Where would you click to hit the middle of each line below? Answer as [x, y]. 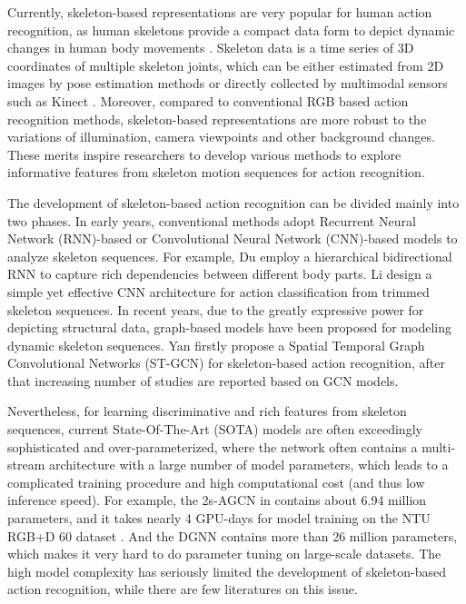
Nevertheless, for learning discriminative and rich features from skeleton [207, 411]
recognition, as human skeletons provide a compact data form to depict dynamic [231, 30]
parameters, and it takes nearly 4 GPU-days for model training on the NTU [219, 518]
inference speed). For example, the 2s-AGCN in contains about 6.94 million [217, 500]
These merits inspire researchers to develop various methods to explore [204, 154]
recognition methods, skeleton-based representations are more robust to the [217, 119]
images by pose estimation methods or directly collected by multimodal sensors [228, 83]
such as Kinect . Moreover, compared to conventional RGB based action [208, 100]
